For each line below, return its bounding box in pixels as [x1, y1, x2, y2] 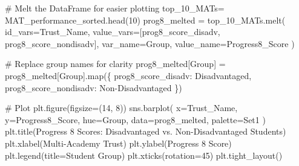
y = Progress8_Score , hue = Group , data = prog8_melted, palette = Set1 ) [5, 113, 266, 126]
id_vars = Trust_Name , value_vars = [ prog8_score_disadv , [5, 25, 220, 38]
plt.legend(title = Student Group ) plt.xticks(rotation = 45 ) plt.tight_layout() [5, 148, 283, 161]
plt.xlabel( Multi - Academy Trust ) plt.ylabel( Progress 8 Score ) [5, 136, 232, 149]
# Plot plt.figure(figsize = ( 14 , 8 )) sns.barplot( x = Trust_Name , [5, 101, 238, 114]
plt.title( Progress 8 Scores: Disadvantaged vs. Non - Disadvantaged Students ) [5, 125, 286, 138]
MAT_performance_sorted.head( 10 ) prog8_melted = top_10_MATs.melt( [5, 13, 286, 26]
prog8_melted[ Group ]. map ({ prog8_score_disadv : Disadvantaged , [5, 69, 252, 81]
